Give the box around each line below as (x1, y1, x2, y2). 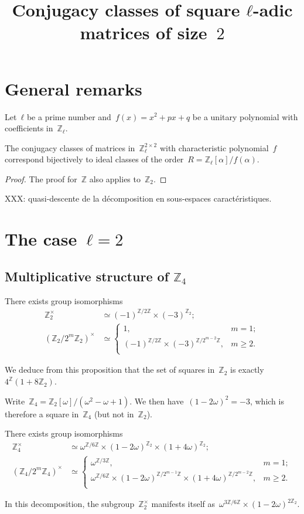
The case (5, 227, 77, 251)
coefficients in (5, 122, 53, 134)
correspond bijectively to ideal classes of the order (5, 153, 184, 165)
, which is (250, 394, 284, 407)
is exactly (230, 363, 264, 376)
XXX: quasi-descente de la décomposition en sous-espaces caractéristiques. (5, 192, 272, 205)
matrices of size (80, 21, 207, 45)
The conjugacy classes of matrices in (5, 141, 135, 154)
